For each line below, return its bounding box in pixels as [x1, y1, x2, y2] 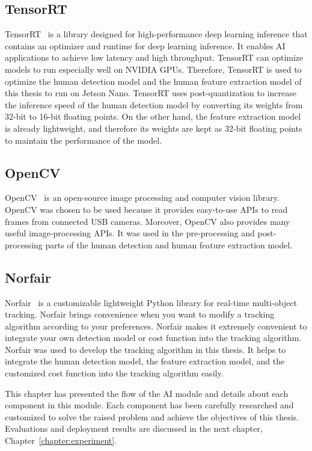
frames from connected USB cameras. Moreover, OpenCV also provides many [5, 215, 290, 227]
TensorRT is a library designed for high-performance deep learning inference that [5, 28, 308, 40]
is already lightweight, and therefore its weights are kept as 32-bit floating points [5, 121, 302, 134]
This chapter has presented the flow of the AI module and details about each [5, 387, 289, 399]
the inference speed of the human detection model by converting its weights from [5, 98, 303, 111]
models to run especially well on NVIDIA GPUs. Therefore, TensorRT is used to [5, 63, 302, 75]
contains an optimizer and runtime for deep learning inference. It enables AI [5, 39, 286, 52]
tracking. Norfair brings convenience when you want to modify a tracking [5, 308, 275, 321]
